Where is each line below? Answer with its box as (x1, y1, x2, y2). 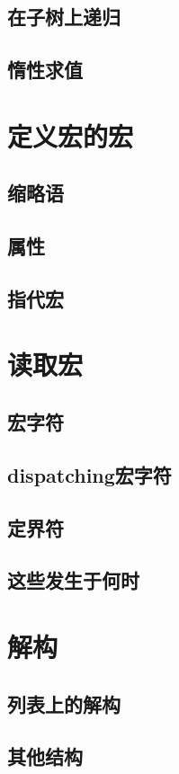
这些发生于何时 (7, 566, 139, 594)
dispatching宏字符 (7, 460, 172, 488)
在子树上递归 (7, 3, 121, 31)
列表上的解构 (7, 689, 121, 717)
